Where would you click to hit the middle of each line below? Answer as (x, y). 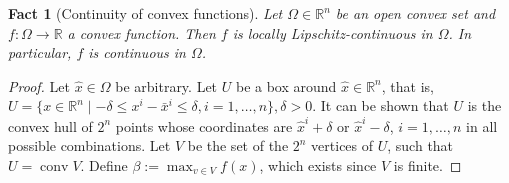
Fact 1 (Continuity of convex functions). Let (145, 13)
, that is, (407, 85)
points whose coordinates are (204, 125)
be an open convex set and (415, 13)
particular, (40, 52)
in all (482, 125)
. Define (104, 164)
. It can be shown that (380, 105)
